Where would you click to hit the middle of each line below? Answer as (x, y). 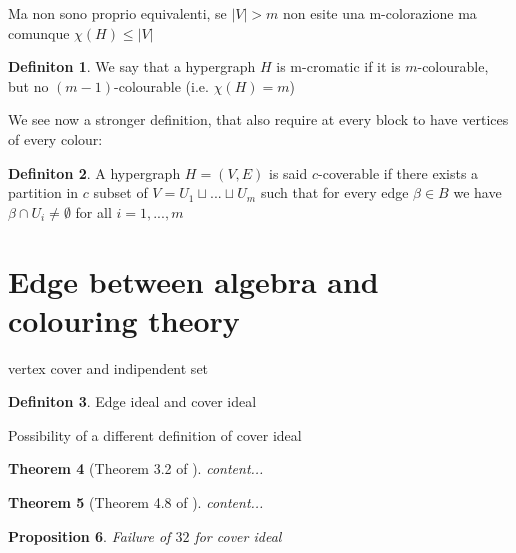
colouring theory (124, 319)
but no (28, 85)
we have (477, 192)
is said (288, 172)
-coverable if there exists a (398, 172)
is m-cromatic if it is (338, 66)
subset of (120, 192)
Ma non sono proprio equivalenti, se (117, 13)
